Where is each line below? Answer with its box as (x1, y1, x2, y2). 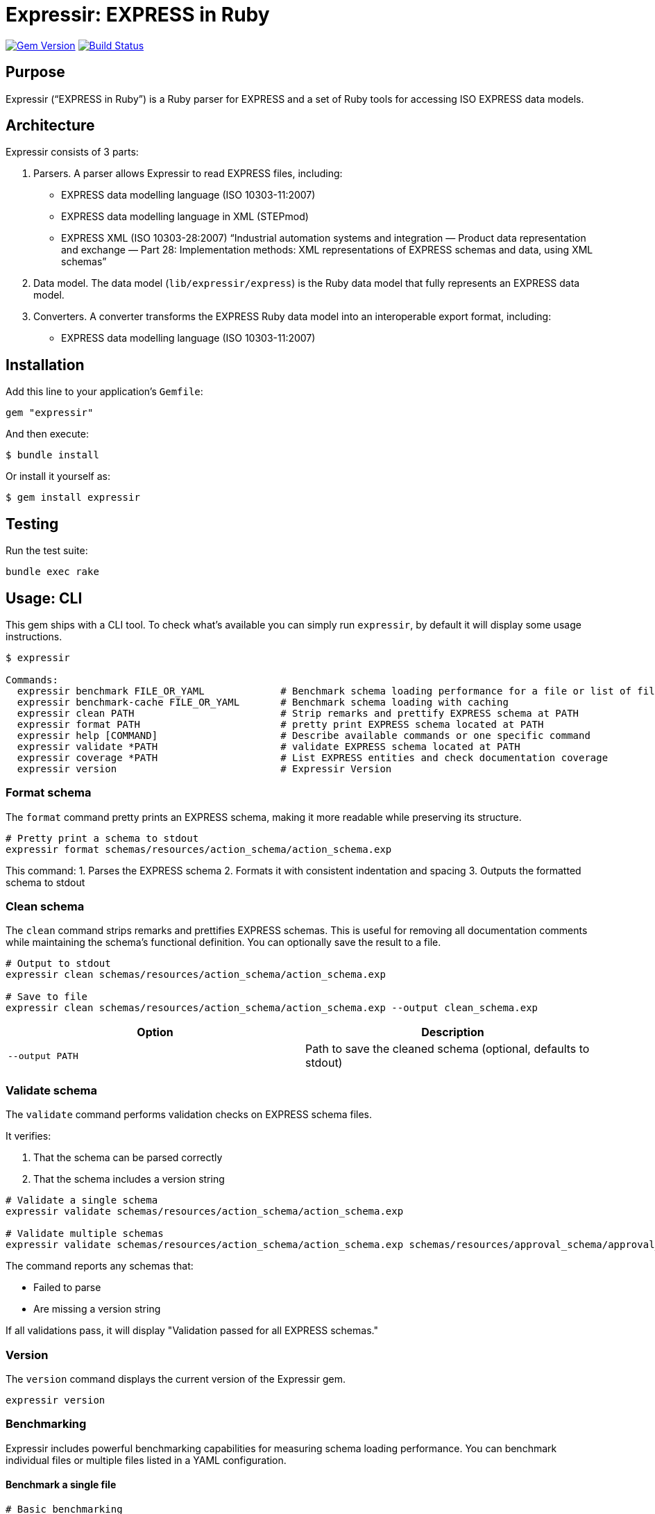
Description (421, 1025, 484, 1040)
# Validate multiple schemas (6, 1228, 164, 1240)
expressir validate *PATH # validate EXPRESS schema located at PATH (17, 740, 520, 752)
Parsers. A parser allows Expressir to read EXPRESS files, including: (33, 167, 343, 180)
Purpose (6, 63, 65, 81)
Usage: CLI (6, 589, 83, 607)
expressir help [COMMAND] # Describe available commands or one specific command (17, 729, 590, 741)
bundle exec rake (6, 566, 99, 578)
